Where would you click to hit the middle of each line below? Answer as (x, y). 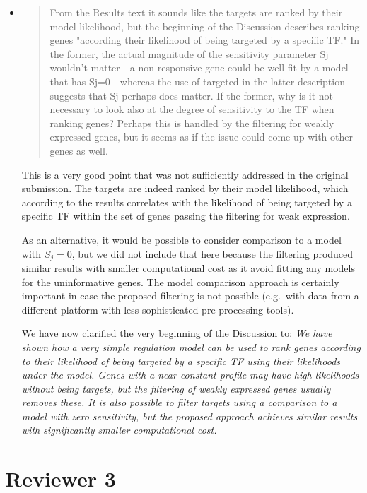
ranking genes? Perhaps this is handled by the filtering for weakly (192, 123)
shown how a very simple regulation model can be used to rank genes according (191, 346)
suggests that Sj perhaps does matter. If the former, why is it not (191, 95)
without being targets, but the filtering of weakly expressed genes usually (176, 388)
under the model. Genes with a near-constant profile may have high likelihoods (190, 375)
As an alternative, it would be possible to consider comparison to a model (181, 239)
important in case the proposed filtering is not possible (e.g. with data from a (190, 296)
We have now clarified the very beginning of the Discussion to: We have (177, 333)
